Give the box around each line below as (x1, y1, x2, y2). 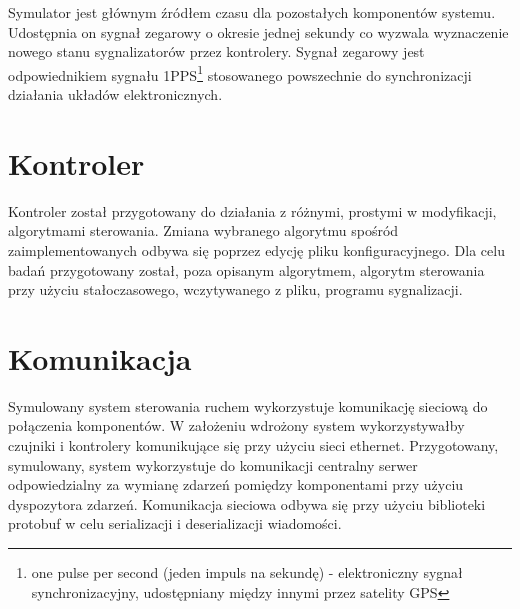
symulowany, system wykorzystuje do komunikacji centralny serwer (8, 454, 418, 475)
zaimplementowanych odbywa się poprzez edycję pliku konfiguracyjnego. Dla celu (8, 239, 505, 260)
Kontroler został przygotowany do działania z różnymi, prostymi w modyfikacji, (8, 200, 497, 221)
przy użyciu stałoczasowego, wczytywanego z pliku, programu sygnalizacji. (8, 279, 463, 300)
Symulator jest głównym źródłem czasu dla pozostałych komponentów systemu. (8, 2, 496, 22)
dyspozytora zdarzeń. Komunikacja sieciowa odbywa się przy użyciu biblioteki (8, 493, 486, 514)
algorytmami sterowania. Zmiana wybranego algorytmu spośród (8, 220, 399, 241)
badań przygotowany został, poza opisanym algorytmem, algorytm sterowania (8, 259, 485, 280)
